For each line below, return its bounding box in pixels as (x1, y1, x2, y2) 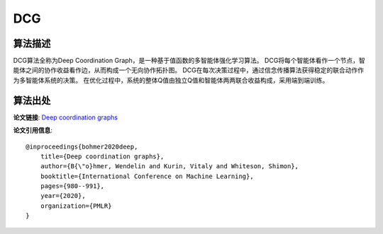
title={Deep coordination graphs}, (40, 152, 165, 160)
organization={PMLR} (40, 201, 112, 210)
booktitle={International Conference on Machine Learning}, (40, 172, 255, 180)
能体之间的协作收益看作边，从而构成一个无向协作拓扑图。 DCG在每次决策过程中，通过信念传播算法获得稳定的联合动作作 (13, 66, 365, 74)
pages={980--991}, (40, 182, 105, 190)
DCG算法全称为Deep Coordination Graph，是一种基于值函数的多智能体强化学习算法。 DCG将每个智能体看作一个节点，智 (13, 57, 365, 65)
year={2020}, (40, 192, 86, 200)
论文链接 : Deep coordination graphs (13, 113, 118, 122)
